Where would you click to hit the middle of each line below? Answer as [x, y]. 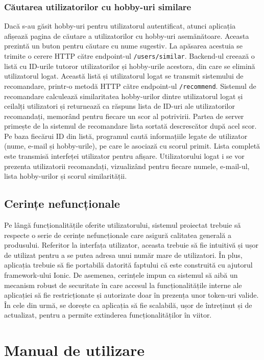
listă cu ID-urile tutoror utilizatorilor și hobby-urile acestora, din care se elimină [130, 66]
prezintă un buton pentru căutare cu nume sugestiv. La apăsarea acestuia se [123, 46]
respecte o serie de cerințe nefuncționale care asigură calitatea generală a [118, 235]
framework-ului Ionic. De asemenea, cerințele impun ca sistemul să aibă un [121, 275]
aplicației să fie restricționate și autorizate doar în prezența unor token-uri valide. [131, 295]
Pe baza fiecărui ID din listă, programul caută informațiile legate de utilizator [126, 136]
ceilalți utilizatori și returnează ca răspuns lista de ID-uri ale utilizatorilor [119, 106]
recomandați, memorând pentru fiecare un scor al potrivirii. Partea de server [124, 116]
